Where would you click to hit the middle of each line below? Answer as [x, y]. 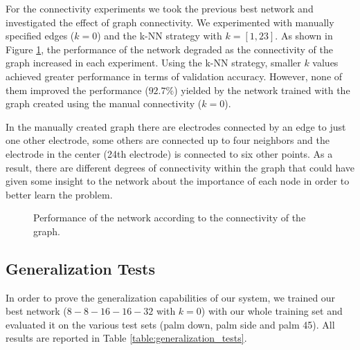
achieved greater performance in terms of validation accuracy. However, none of [174, 76]
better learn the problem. [59, 194]
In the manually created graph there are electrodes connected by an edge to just [176, 126]
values [325, 63]
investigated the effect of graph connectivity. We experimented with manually [170, 22]
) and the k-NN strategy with [160, 36]
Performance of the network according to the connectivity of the [170, 218]
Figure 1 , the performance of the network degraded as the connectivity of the [169, 49]
